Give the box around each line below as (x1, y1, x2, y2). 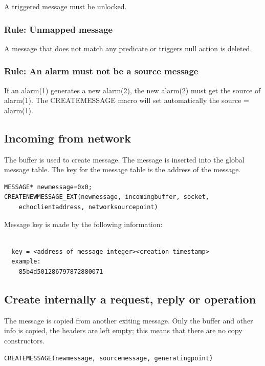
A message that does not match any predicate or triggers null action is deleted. (4, 43, 252, 53)
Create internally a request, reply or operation (4, 291, 256, 307)
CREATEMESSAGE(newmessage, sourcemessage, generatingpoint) (4, 354, 213, 362)
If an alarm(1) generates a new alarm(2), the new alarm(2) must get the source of (4, 85, 261, 95)
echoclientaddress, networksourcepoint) (18, 203, 158, 211)
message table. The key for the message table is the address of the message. (4, 164, 241, 175)
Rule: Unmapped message (4, 23, 113, 35)
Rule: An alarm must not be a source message (4, 65, 198, 77)
